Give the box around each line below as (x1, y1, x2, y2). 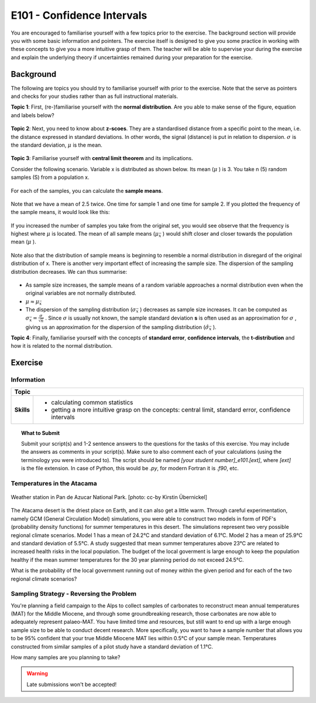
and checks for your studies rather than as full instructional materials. (11, 93, 178, 100)
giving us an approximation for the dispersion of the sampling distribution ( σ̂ (25, 323, 209, 331)
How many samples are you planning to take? (11, 654, 121, 661)
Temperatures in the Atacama (11, 479, 97, 487)
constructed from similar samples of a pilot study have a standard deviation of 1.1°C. (11, 643, 214, 650)
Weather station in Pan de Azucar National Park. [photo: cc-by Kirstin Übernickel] (11, 494, 208, 501)
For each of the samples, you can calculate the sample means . (11, 187, 163, 194)
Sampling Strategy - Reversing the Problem (11, 590, 137, 598)
